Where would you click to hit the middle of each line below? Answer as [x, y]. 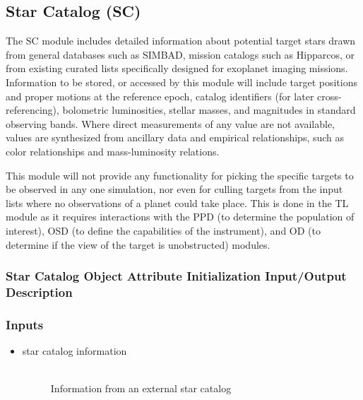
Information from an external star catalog [141, 388]
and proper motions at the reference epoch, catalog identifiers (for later [160, 96]
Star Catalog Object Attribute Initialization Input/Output [176, 276]
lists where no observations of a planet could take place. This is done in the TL [177, 202]
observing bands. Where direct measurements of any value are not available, [170, 123]
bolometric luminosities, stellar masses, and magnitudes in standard [209, 110]
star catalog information [75, 351]
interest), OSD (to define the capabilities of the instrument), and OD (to [163, 230]
